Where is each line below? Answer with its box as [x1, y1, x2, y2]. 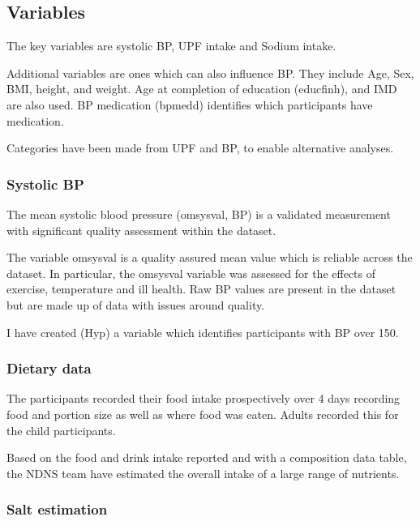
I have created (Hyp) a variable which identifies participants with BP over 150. [6, 323, 399, 340]
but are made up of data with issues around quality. [6, 296, 265, 313]
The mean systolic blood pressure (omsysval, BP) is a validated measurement [6, 205, 391, 222]
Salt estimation [6, 499, 108, 519]
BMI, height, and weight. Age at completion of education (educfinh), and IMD [6, 80, 397, 97]
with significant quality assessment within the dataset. [6, 221, 276, 238]
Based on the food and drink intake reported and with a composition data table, [6, 449, 407, 466]
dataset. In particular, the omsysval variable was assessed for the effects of [6, 264, 375, 281]
